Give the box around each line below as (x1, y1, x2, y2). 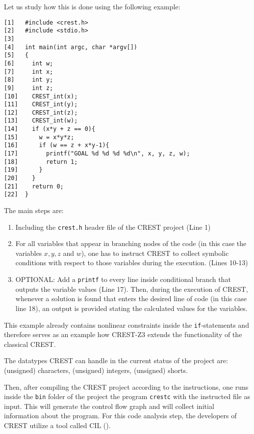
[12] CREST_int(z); (4, 109, 78, 116)
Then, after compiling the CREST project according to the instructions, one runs (4, 381, 249, 392)
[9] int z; (4, 84, 53, 92)
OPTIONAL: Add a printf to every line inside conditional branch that (15, 274, 231, 284)
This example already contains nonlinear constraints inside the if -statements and (4, 319, 249, 330)
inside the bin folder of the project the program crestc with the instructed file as (4, 391, 250, 402)
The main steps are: (4, 205, 64, 216)
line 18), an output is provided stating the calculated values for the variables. (15, 303, 248, 313)
